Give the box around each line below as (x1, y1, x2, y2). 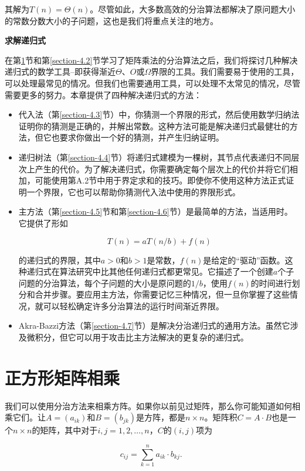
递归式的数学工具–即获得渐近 (5, 65, 116, 78)
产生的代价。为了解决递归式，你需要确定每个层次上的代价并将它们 (35, 162, 290, 175)
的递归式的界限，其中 (18, 253, 101, 266)
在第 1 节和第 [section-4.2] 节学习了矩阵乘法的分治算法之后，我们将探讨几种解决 (5, 54, 298, 66)
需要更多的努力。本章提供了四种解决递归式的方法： (5, 88, 202, 101)
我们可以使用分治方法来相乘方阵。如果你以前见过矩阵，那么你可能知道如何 (5, 399, 292, 412)
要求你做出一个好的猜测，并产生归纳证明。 (59, 131, 224, 143)
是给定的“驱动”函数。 (203, 253, 285, 266)
